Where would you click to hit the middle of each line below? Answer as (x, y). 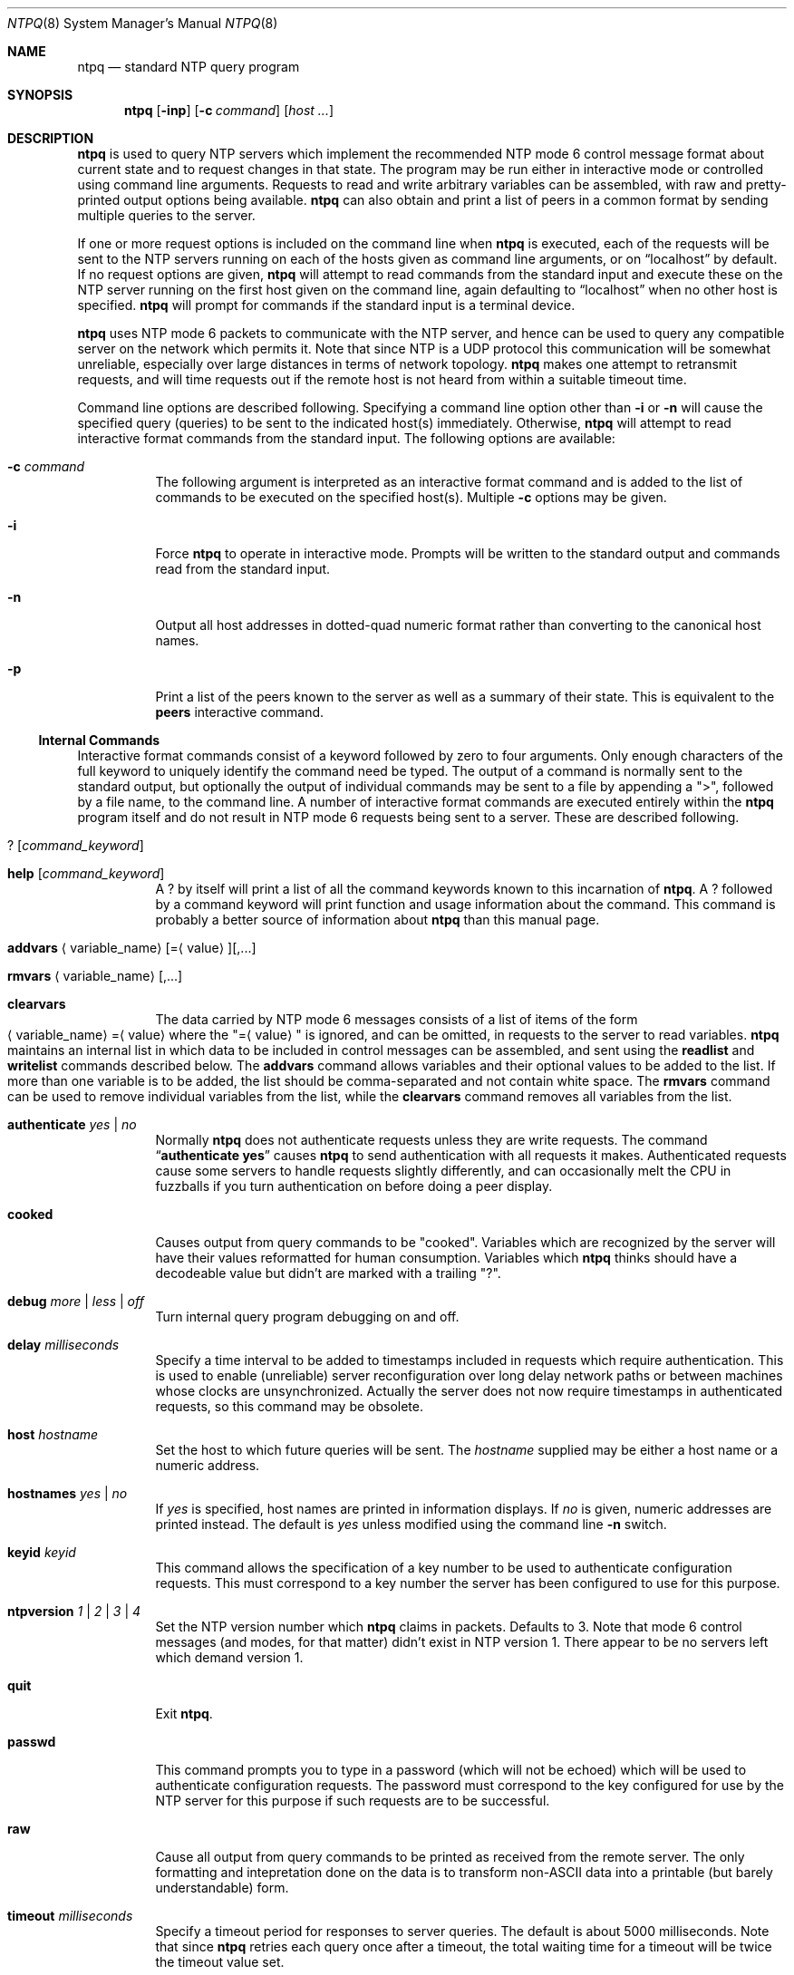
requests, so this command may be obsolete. (289, 1406)
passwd (32, 1742)
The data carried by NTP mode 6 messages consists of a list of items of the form (397, 1019)
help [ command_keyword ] (86, 873)
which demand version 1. (229, 1657)
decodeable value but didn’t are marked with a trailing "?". (328, 1273)
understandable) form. (222, 1888)
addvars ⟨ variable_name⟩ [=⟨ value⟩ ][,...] (132, 948)
